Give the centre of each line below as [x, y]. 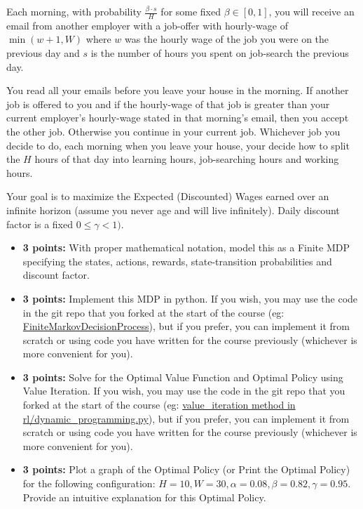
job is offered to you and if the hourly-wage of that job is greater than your [168, 104]
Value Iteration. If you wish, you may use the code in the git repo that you [184, 391]
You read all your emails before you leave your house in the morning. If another [178, 90]
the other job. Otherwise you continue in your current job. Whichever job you [173, 131]
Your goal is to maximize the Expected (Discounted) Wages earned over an [168, 196]
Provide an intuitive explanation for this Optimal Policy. [144, 497]
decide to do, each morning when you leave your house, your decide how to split [178, 145]
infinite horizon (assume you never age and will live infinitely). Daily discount [173, 210]
